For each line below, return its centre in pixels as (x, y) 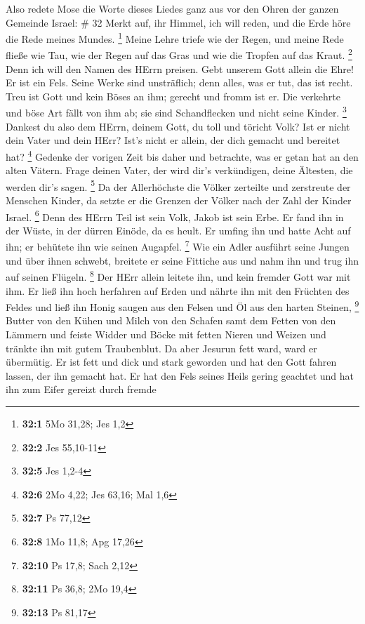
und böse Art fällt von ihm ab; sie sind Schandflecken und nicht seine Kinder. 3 (176, 112)
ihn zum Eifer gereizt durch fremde (81, 389)
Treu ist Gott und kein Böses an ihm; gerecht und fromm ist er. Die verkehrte (173, 96)
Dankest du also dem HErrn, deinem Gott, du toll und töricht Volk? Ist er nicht (178, 126)
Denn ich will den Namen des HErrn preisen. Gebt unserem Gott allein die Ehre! (180, 68)
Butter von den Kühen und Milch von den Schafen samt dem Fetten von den (171, 320)
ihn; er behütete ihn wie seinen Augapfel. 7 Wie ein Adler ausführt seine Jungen (178, 246)
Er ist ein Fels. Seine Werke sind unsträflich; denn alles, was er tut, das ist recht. (179, 82)
